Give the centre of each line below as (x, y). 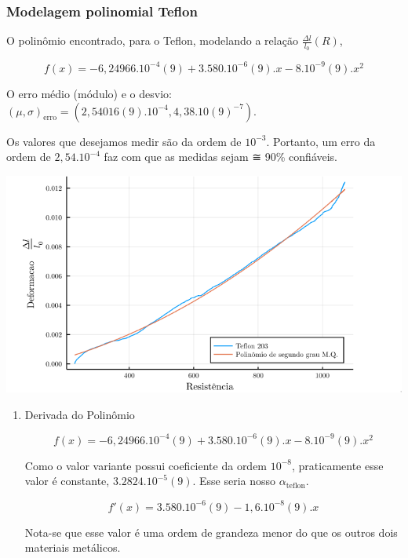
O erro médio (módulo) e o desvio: (89, 93)
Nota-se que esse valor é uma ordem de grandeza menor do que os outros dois (211, 532)
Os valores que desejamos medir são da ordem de (124, 141)
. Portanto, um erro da (321, 141)
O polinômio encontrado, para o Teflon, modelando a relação (152, 40)
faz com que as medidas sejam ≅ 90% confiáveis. (221, 157)
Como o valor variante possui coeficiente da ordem (146, 465)
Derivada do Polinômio (80, 414)
